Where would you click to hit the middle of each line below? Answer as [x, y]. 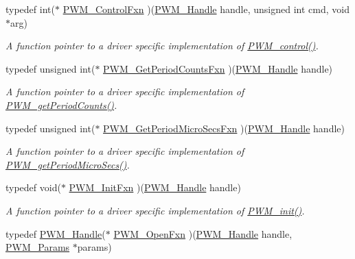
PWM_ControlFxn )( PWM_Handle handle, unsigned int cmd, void [206, 9]
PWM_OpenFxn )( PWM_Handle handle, [203, 233]
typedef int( [30, 9]
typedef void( [33, 187]
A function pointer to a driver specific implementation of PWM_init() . [155, 210]
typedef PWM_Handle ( [56, 233]
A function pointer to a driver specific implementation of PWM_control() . [162, 46]
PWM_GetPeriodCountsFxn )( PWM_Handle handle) [218, 68]
